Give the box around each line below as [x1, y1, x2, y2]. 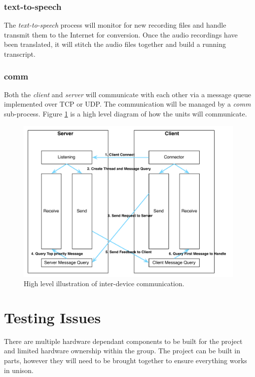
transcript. [4, 49, 36, 59]
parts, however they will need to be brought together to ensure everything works [4, 355, 247, 366]
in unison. [4, 365, 34, 375]
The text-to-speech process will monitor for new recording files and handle [4, 20, 226, 30]
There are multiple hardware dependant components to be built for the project [4, 336, 243, 346]
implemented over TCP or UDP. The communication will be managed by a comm [4, 99, 251, 109]
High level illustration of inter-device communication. [24, 278, 184, 289]
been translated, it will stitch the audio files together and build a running [4, 39, 226, 49]
